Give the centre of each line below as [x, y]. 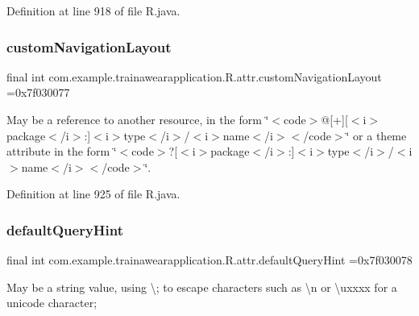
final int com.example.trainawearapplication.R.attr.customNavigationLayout [194, 76]
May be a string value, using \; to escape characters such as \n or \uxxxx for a [202, 287]
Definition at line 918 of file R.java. [93, 10]
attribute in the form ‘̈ [62, 151]
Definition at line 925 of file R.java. [93, 194]
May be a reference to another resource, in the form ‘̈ [138, 119]
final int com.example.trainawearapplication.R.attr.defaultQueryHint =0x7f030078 [209, 260]
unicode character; [52, 303]
